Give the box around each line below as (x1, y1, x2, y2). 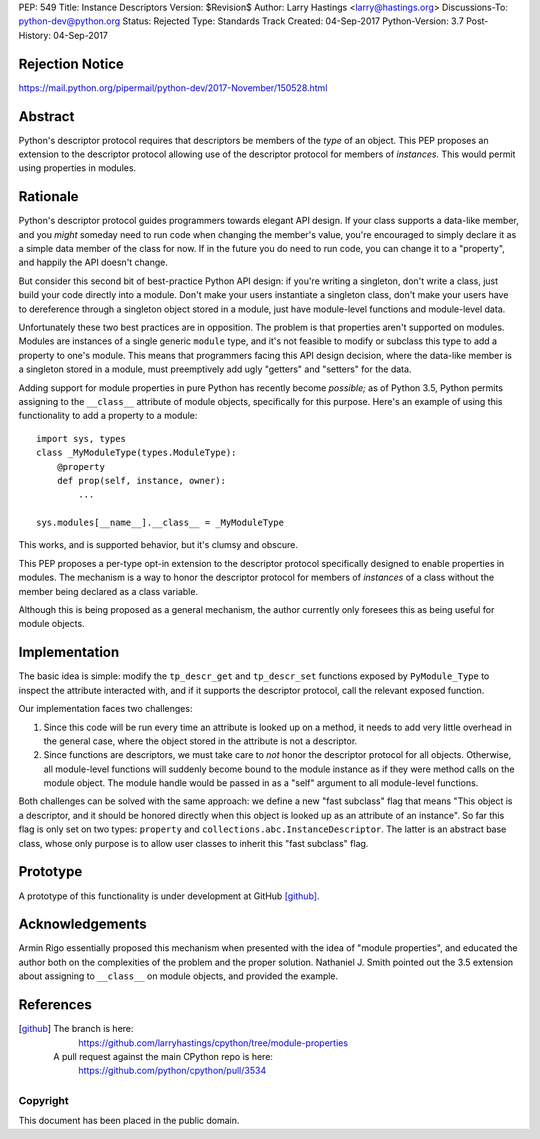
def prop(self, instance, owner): (56, 475, 227, 486)
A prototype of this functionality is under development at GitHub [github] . (18, 890, 320, 902)
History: (18, 29, 52, 41)
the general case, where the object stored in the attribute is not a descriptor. (43, 735, 358, 747)
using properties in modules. (18, 162, 137, 174)
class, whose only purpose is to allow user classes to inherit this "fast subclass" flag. (18, 837, 369, 849)
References (18, 996, 92, 1014)
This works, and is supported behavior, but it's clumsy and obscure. (18, 539, 299, 551)
